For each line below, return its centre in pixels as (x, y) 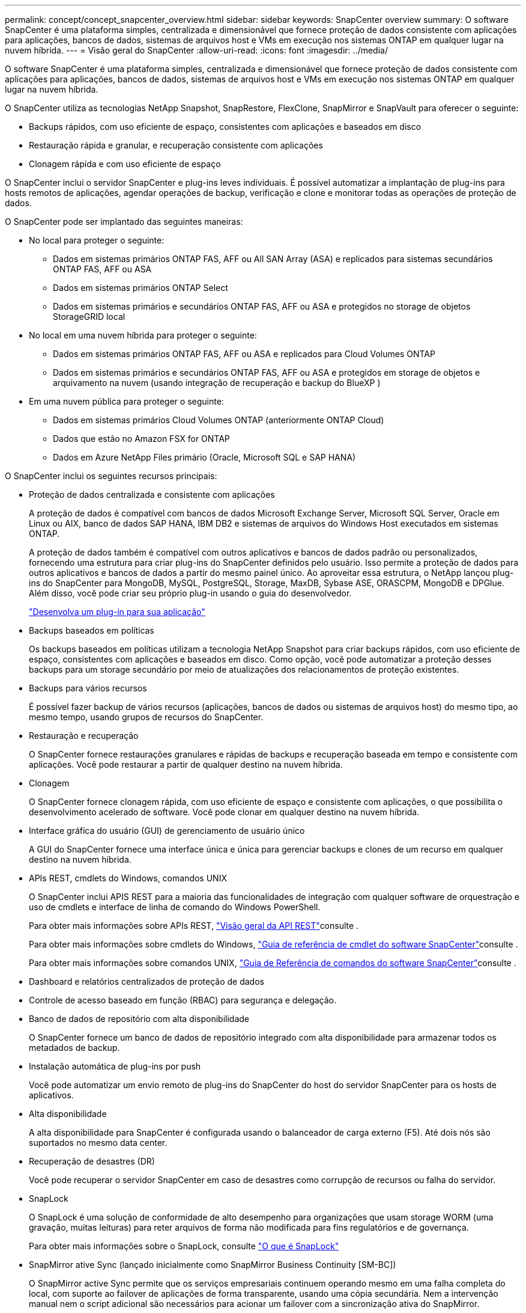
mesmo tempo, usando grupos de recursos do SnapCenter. (146, 717)
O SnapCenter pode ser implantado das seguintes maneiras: (124, 222)
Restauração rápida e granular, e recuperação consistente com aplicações (176, 145)
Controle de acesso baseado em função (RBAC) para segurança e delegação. (183, 1000)
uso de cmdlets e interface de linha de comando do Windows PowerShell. (175, 907)
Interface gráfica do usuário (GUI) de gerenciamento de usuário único (167, 831)
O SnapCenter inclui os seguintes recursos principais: (111, 476)
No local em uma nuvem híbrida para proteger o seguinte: (143, 335)
